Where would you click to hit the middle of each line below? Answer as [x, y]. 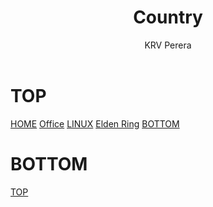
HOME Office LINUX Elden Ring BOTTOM [95, 123]
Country [168, 17]
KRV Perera [168, 45]
